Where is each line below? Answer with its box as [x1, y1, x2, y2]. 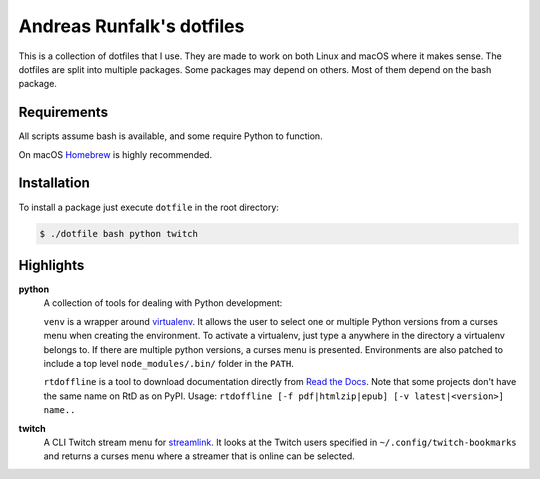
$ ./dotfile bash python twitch [39, 228, 199, 239]
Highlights [18, 256, 85, 274]
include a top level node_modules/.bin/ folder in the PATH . [43, 357, 294, 369]
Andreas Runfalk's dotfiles [18, 15, 245, 37]
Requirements [18, 104, 109, 121]
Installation [18, 175, 90, 192]
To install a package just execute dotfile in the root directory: [18, 201, 280, 213]
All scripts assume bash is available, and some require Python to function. [18, 130, 324, 142]
